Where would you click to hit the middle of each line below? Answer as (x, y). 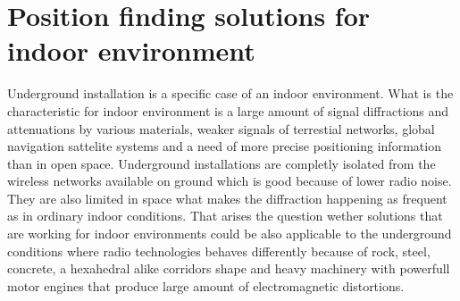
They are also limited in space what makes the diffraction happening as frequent (227, 198)
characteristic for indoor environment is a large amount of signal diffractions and (228, 110)
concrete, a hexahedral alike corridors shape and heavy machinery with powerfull (229, 268)
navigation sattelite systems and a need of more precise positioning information (224, 146)
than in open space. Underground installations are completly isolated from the (222, 163)
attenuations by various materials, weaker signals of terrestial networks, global (221, 128)
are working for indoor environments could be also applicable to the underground (230, 234)
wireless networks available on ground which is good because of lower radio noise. (230, 181)
